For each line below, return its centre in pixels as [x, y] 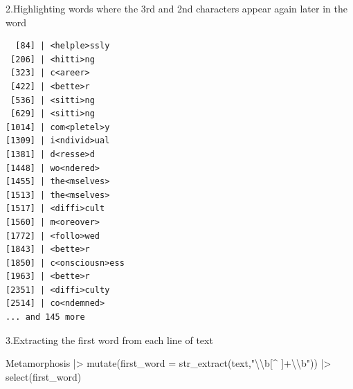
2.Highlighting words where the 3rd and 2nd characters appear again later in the [176, 8]
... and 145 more [45, 317]
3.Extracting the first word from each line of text [109, 340]
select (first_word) [44, 376]
